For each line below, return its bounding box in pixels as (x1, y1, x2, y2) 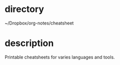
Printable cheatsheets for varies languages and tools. (5, 54, 115, 60)
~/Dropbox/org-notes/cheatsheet (5, 20, 74, 26)
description (5, 37, 54, 49)
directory (5, 3, 44, 15)
